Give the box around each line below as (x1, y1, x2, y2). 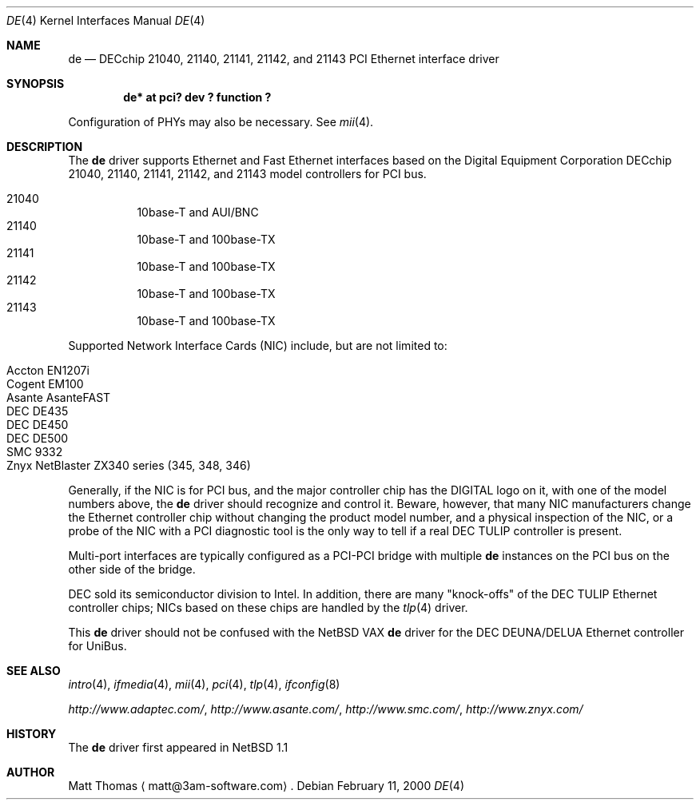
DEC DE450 (6, 418, 69, 431)
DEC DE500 (6, 431, 69, 445)
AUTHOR (6, 765, 55, 779)
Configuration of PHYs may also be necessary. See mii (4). (68, 115, 374, 129)
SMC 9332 (6, 445, 63, 459)
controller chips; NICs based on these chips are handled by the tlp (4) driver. (68, 601, 468, 614)
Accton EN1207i (6, 363, 89, 377)
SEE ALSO (6, 664, 61, 677)
